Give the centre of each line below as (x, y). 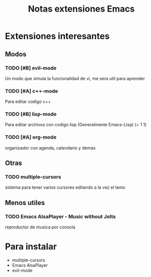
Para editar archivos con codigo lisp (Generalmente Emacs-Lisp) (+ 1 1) (76, 125)
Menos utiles (25, 203)
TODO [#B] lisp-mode (31, 114)
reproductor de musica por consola (40, 227)
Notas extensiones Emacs (81, 9)
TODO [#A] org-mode (31, 137)
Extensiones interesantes (57, 36)
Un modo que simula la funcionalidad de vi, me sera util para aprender (75, 78)
